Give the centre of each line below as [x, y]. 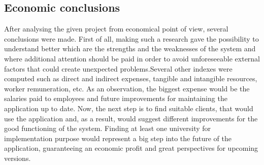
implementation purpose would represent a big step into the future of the [118, 138]
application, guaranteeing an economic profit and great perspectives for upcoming [131, 148]
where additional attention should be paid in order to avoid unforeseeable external [132, 58]
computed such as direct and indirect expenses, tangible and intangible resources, [131, 78]
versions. [18, 158]
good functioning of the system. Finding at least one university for [108, 128]
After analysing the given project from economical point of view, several [116, 29]
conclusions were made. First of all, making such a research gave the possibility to [131, 38]
